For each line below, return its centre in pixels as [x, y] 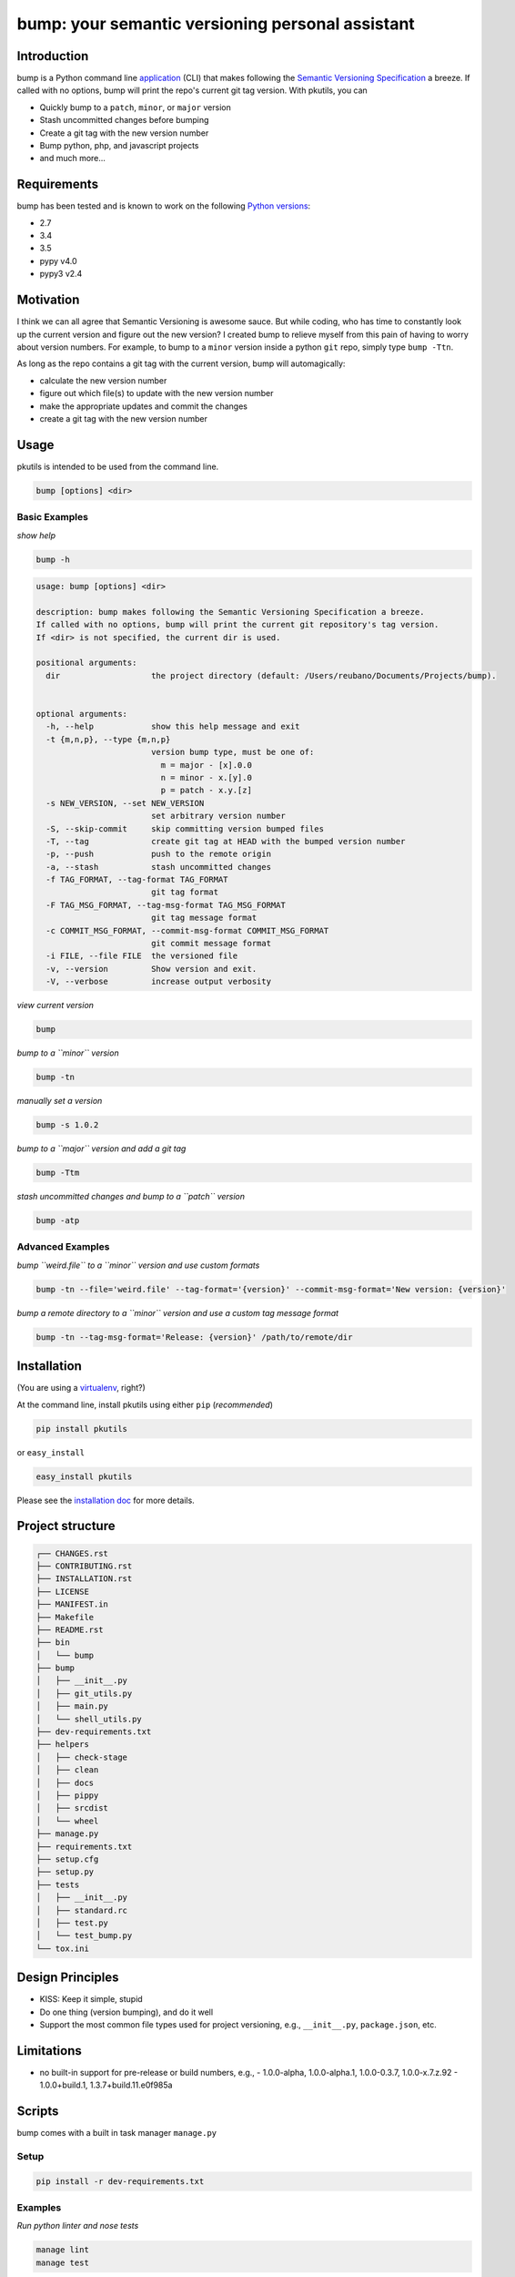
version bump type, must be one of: [232, 752]
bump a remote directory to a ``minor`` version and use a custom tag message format [178, 1312]
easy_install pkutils [84, 1476]
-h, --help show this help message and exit [173, 727]
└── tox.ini [63, 1948]
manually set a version [60, 1101]
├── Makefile [65, 1617]
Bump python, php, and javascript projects [119, 146]
